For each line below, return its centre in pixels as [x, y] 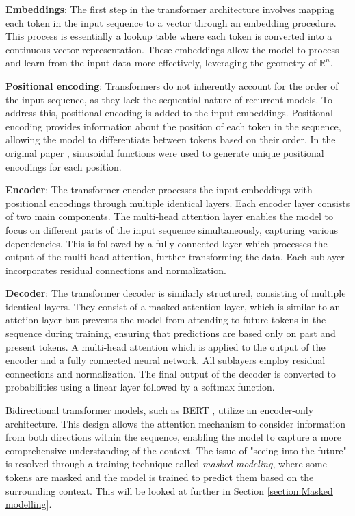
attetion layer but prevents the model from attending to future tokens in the [166, 320]
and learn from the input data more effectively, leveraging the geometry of [161, 63]
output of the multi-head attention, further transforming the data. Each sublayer [175, 257]
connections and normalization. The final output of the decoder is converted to [171, 373]
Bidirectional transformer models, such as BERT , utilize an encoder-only [160, 410]
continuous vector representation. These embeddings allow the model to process [172, 49]
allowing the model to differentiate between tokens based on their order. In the [171, 139]
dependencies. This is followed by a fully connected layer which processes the [167, 243]
